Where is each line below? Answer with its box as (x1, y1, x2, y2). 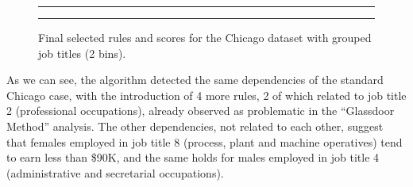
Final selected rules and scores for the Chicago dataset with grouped (38, 29, 372, 45)
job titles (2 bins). (38, 44, 126, 61)
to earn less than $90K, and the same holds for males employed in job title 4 (6, 149, 380, 166)
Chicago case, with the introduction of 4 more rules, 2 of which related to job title (6, 86, 407, 103)
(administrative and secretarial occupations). (6, 164, 224, 181)
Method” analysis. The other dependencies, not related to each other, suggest (6, 117, 384, 134)
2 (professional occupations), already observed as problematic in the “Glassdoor (6, 102, 395, 119)
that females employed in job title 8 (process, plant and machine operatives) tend (6, 133, 403, 150)
